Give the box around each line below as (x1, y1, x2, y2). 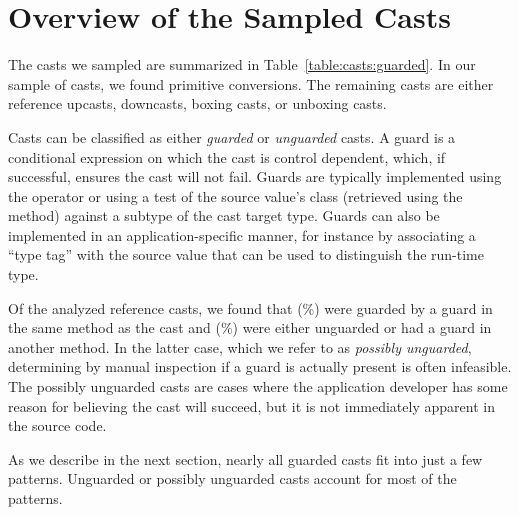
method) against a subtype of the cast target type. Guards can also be (8, 205, 440, 226)
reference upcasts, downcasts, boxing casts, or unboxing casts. (8, 93, 387, 114)
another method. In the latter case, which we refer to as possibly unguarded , (8, 336, 472, 357)
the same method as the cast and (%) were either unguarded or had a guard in (8, 317, 492, 338)
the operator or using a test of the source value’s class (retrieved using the (8, 185, 463, 206)
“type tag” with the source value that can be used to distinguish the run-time (8, 244, 484, 265)
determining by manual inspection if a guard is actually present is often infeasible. (8, 356, 512, 377)
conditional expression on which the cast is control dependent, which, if (8, 146, 446, 167)
